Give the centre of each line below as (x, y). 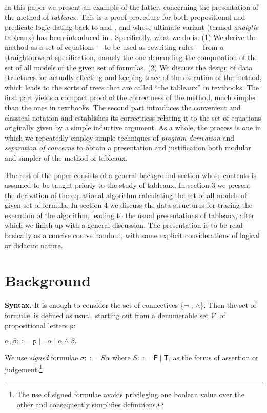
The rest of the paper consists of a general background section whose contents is (131, 175)
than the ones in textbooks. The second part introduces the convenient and (123, 107)
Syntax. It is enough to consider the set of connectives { (94, 305)
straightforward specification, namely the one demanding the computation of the (131, 57)
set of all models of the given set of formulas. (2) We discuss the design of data (129, 67)
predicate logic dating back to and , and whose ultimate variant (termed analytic (132, 27)
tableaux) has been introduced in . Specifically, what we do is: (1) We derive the (131, 37)
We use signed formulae (42, 357)
